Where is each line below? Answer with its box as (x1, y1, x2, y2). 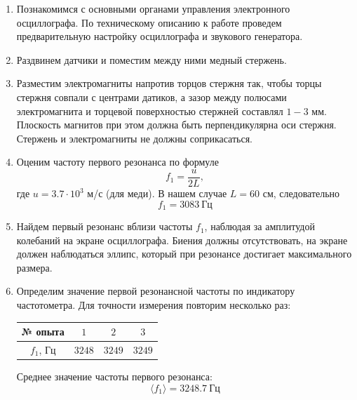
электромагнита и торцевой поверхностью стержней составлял (16, 103, 283, 118)
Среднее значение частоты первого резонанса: (16, 369, 213, 384)
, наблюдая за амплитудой (204, 219, 315, 234)
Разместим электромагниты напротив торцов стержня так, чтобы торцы (16, 76, 322, 91)
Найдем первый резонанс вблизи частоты (16, 219, 193, 234)
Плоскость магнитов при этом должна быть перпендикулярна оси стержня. (16, 117, 337, 132)
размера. (16, 260, 53, 274)
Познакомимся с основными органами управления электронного (16, 1, 290, 15)
